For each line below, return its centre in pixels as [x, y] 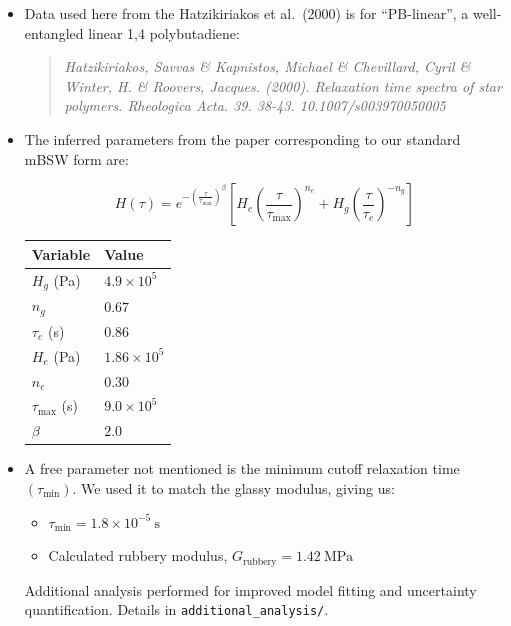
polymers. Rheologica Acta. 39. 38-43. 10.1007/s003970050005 [255, 105]
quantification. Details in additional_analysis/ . [176, 609]
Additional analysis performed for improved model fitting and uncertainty [250, 589]
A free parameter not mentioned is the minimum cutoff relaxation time [242, 468]
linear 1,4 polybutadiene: [164, 32]
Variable [61, 253]
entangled [54, 32]
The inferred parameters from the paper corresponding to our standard [242, 138]
